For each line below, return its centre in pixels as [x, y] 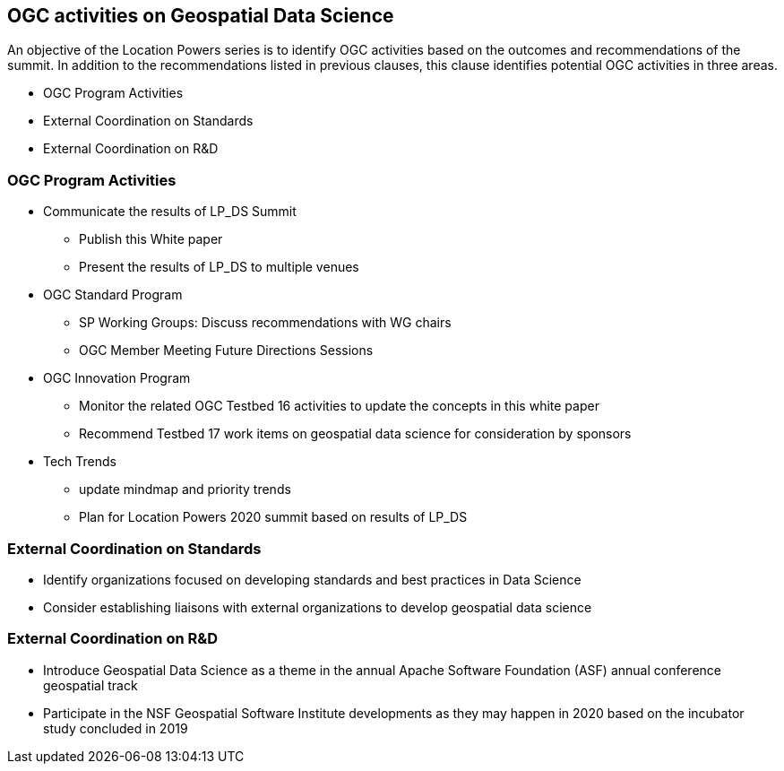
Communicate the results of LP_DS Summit [170, 212]
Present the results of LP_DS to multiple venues [219, 267]
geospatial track [90, 685]
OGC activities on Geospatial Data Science [201, 16]
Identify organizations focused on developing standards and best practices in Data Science [312, 579]
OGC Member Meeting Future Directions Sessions [226, 351]
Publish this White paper [151, 239]
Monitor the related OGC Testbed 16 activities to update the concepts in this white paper [339, 406]
